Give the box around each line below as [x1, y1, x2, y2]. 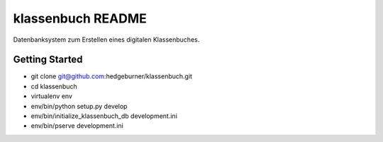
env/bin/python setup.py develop [30, 102, 128, 110]
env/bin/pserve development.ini [30, 122, 123, 130]
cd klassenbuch [30, 82, 77, 90]
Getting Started [13, 54, 83, 66]
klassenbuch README [13, 11, 147, 26]
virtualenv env [30, 92, 72, 100]
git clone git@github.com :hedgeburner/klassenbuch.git [30, 72, 193, 81]
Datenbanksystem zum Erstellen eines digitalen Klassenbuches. [13, 35, 200, 44]
